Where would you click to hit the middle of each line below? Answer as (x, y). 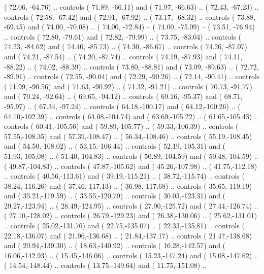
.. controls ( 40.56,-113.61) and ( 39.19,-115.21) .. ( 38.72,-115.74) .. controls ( (124, 176)
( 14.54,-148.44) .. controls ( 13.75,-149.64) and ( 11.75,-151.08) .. (105, 265)
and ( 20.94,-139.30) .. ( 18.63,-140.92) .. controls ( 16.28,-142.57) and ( (115, 245)
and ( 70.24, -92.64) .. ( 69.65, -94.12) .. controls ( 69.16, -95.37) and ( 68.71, (123, 96)
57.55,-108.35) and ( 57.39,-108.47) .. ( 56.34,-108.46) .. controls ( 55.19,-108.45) (128, 136)
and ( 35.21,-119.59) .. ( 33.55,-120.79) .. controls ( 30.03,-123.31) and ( (115, 196)
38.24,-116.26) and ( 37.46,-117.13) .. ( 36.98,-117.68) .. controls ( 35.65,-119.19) (128, 185)
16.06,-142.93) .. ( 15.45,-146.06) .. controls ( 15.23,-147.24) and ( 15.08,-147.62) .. (131, 255)
